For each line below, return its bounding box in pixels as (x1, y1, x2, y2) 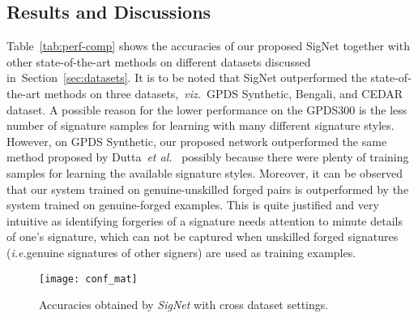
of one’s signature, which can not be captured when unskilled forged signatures (6, 228, 399, 245)
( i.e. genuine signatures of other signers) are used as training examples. (6, 243, 356, 260)
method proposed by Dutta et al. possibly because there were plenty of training (6, 148, 409, 165)
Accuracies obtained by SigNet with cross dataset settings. (39, 296, 329, 313)
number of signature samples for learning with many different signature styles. (6, 117, 395, 134)
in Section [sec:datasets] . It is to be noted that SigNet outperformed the (6, 69, 367, 86)
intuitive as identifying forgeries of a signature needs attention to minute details (6, 212, 403, 229)
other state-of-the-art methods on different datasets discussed (6, 53, 311, 70)
